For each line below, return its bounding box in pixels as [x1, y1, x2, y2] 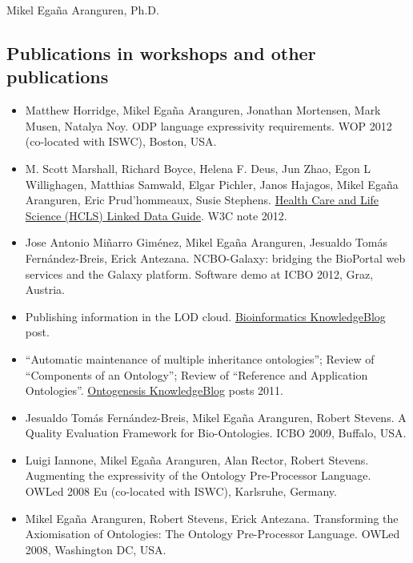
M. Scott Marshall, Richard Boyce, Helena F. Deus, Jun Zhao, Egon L [25, 159, 371, 176]
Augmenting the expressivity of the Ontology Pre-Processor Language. [25, 467, 371, 484]
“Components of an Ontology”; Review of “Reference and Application [25, 366, 368, 383]
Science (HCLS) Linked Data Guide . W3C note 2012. [25, 207, 287, 223]
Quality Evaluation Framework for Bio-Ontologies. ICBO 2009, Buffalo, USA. [25, 424, 407, 441]
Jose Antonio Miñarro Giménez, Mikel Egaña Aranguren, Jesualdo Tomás [25, 234, 387, 251]
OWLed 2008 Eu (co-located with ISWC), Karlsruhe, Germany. [25, 483, 337, 500]
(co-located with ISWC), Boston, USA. [25, 133, 217, 150]
